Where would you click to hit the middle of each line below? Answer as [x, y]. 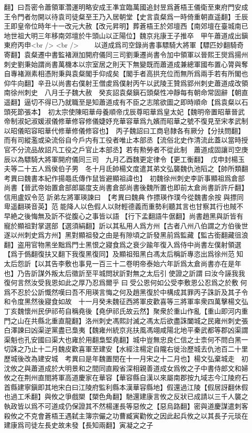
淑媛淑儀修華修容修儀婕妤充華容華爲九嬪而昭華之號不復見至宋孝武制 [139, 121]
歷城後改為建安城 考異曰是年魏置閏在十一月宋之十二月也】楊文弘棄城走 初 [126, 358]
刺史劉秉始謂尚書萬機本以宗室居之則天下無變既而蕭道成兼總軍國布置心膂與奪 [126, 64]
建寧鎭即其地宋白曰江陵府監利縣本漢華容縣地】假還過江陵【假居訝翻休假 [133, 387]
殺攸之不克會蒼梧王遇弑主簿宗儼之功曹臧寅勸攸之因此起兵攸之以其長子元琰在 [126, 415]
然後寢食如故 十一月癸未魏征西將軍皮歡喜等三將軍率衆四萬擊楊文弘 [139, 301]
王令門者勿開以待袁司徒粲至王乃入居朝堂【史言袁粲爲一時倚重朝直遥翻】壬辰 [126, 16]
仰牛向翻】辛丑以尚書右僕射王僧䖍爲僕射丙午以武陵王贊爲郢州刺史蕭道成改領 [126, 83]
